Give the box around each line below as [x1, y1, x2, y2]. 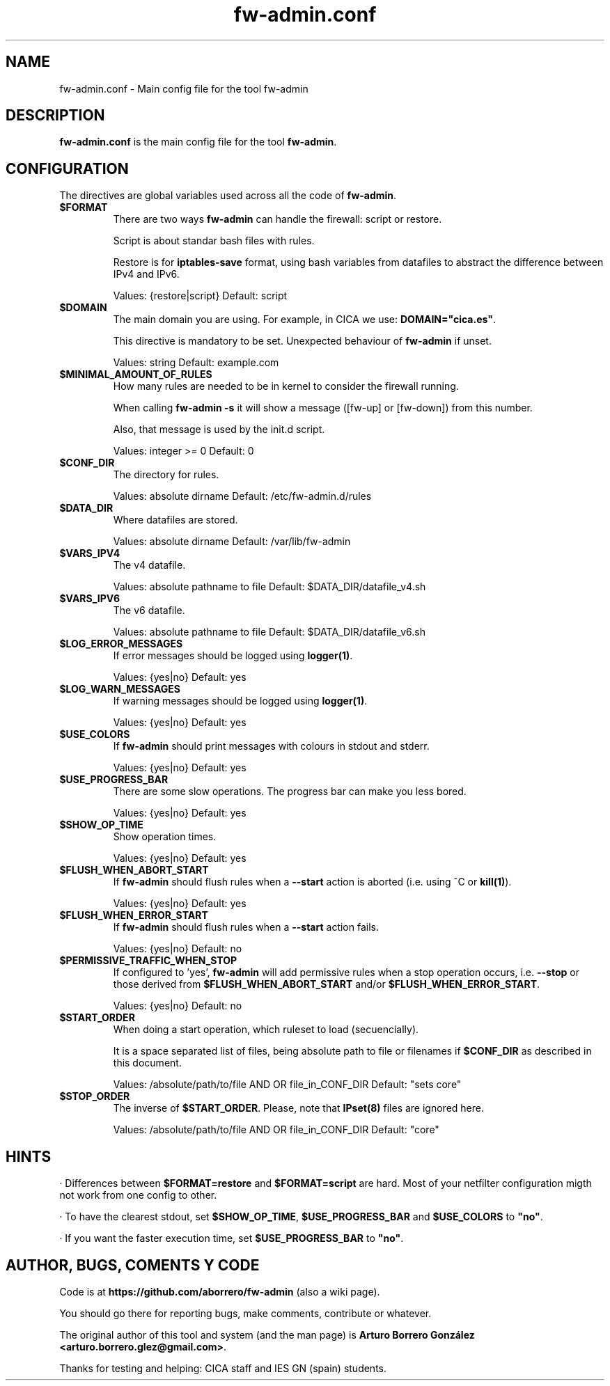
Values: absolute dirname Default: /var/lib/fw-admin [113, 535, 351, 548]
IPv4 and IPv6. [113, 268, 180, 281]
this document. [113, 1057, 182, 1069]
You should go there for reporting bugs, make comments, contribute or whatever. [59, 1307, 432, 1319]
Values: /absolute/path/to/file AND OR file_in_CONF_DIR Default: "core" [113, 1124, 439, 1136]
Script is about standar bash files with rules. [113, 235, 315, 247]
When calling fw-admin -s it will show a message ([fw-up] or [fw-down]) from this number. [113, 402, 533, 414]
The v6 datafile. [113, 604, 185, 617]
